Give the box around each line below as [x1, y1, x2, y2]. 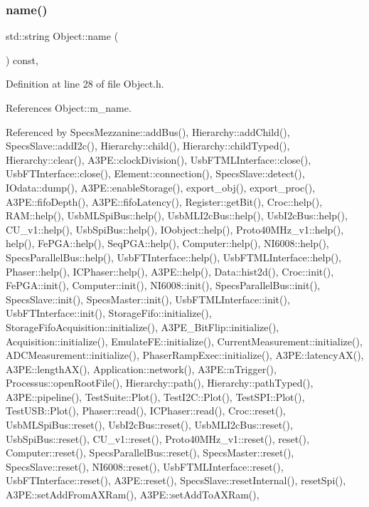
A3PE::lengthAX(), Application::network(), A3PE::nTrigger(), [6, 361, 277, 376]
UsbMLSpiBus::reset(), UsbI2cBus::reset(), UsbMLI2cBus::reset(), [6, 417, 293, 432]
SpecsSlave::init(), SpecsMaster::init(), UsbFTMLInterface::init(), [6, 291, 290, 306]
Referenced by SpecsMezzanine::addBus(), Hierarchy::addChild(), [6, 124, 290, 139]
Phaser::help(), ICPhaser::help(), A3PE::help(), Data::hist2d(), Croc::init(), [6, 263, 334, 278]
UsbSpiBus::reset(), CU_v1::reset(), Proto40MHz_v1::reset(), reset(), [6, 431, 309, 446]
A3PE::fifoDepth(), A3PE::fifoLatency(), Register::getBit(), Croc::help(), [6, 194, 323, 209]
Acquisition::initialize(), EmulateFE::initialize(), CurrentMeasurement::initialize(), [6, 333, 363, 348]
